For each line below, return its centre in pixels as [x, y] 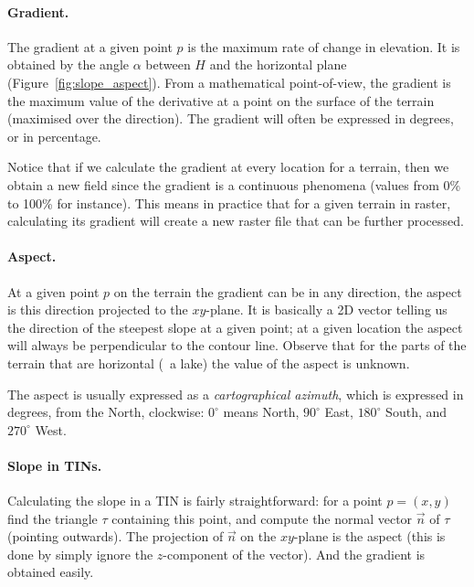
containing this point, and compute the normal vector [262, 518]
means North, [261, 412]
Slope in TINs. [55, 465]
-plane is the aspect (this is [369, 536]
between [168, 64]
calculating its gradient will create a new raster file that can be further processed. [236, 221]
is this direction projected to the [98, 310]
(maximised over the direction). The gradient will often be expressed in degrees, [231, 118]
